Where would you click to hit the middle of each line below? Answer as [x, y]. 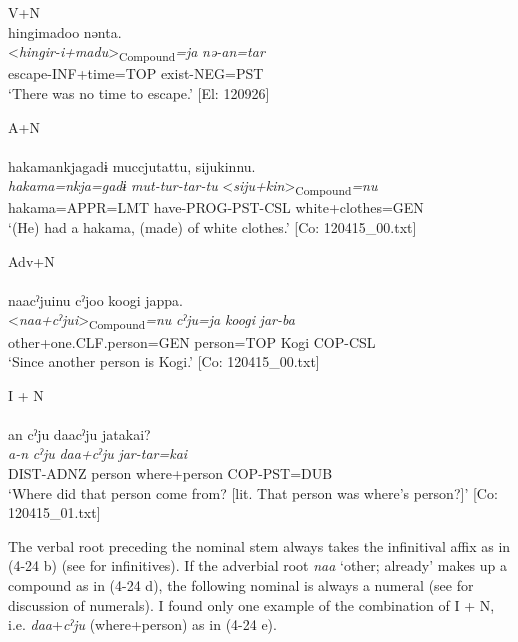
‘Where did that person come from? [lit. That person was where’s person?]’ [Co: [253, 492]
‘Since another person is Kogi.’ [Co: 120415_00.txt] [164, 361]
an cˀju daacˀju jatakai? [79, 433]
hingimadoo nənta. [65, 31]
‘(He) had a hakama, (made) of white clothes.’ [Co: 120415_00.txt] [212, 227]
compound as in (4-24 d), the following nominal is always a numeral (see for [241, 585]
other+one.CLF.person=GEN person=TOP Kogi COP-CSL [192, 341]
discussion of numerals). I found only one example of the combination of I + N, [251, 604]
